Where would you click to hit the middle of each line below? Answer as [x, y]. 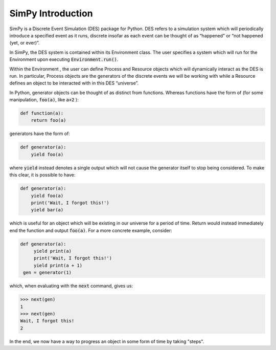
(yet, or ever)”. [25, 43]
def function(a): [42, 113]
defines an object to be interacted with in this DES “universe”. [74, 83]
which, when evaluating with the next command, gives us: [71, 286]
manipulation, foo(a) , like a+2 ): [44, 100]
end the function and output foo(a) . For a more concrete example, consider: [91, 230]
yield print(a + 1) [58, 265]
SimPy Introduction [51, 13]
